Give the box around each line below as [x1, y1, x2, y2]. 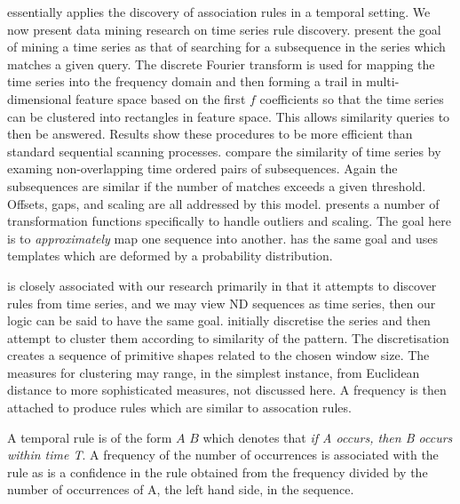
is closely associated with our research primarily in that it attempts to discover [7, 276, 437, 294]
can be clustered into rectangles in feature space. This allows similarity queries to [7, 107, 450, 125]
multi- [366, 72, 400, 91]
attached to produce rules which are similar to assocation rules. [7, 398, 352, 417]
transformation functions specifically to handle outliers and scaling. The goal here [7, 212, 451, 230]
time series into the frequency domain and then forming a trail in [7, 72, 362, 91]
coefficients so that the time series [259, 89, 444, 108]
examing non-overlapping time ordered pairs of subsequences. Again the [7, 159, 398, 178]
